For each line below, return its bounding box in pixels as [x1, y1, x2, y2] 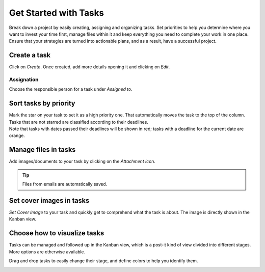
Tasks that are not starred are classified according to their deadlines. [9, 119, 148, 125]
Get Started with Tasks [9, 7, 104, 18]
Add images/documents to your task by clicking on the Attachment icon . [9, 159, 156, 164]
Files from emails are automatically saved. [22, 181, 107, 187]
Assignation [9, 76, 39, 83]
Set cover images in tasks [9, 196, 90, 205]
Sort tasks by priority [9, 99, 76, 108]
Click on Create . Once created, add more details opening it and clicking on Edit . [9, 64, 170, 70]
